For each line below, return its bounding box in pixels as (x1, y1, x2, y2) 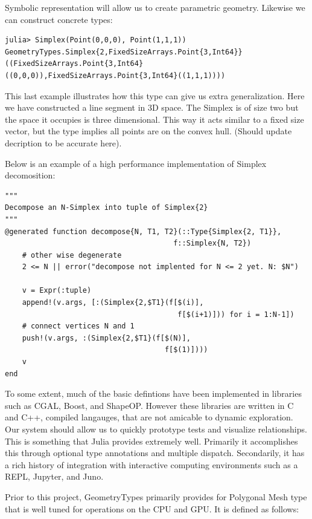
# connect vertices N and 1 (22, 322, 135, 331)
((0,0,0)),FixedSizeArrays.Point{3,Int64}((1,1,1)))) (5, 71, 226, 80)
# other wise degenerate (22, 250, 122, 259)
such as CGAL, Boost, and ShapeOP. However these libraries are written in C (5, 399, 294, 411)
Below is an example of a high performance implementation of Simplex (5, 157, 267, 169)
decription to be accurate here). (5, 136, 122, 149)
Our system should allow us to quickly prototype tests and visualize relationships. (5, 423, 307, 435)
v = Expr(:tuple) (22, 286, 92, 295)
